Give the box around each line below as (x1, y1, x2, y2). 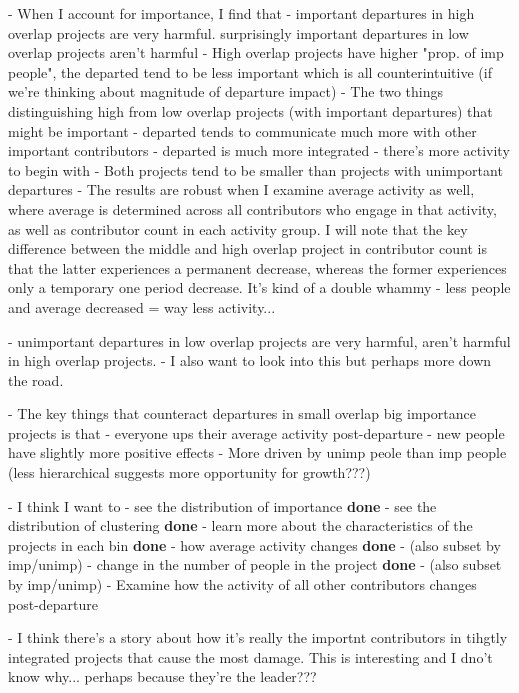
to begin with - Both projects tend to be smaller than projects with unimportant (8, 159, 503, 180)
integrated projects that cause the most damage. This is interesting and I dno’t (8, 646, 493, 667)
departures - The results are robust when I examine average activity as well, (8, 179, 475, 200)
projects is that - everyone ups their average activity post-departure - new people (8, 422, 505, 443)
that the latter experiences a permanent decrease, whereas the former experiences (8, 257, 507, 278)
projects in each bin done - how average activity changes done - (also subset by (8, 534, 501, 555)
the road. (8, 369, 64, 390)
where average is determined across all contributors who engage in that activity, (8, 198, 497, 219)
